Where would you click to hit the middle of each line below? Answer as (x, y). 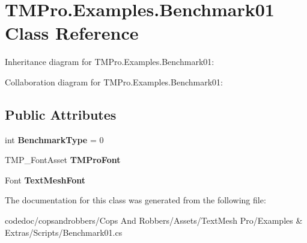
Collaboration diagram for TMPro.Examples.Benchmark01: (114, 82)
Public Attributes (61, 114)
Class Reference (72, 33)
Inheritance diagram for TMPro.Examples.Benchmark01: (110, 62)
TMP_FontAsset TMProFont (63, 160)
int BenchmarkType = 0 (54, 139)
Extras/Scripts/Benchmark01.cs (64, 232)
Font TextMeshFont (45, 180)
